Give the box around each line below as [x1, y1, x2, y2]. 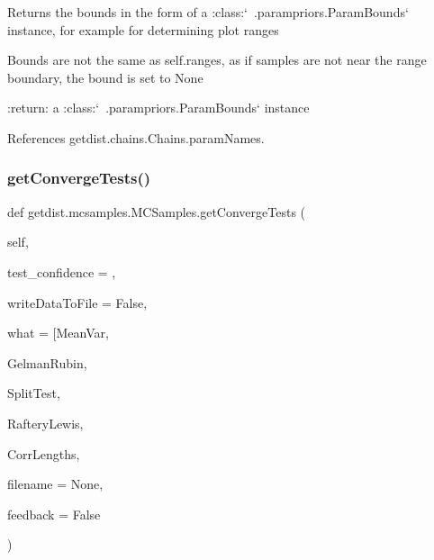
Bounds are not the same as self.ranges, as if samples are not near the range [7, 50, 427, 69]
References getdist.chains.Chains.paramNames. [7, 128, 265, 147]
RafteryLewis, [7, 413, 84, 432]
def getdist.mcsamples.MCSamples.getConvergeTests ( [7, 202, 306, 221]
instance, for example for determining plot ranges [7, 20, 279, 39]
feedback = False [7, 504, 101, 523]
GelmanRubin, [7, 353, 87, 372]
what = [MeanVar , [7, 323, 109, 342]
